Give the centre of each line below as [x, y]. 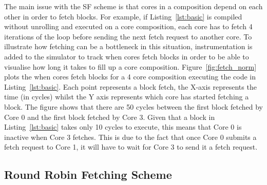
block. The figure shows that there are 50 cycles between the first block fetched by [134, 106]
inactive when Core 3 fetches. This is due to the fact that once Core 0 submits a [130, 137]
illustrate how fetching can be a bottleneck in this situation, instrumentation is [128, 46]
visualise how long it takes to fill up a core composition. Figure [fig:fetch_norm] [130, 66]
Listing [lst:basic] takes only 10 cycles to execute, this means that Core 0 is [123, 127]
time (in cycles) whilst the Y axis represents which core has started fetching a [127, 97]
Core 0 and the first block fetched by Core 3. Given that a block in [110, 117]
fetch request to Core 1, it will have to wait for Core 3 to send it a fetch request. [131, 147]
